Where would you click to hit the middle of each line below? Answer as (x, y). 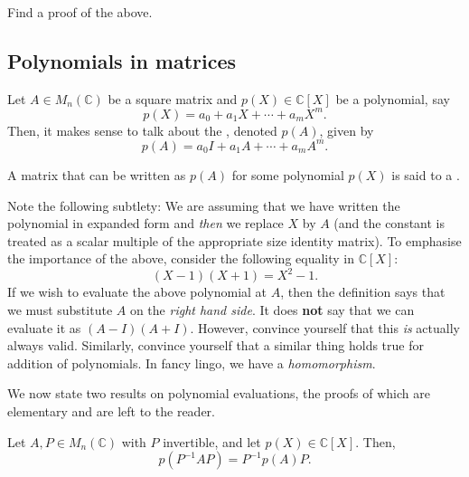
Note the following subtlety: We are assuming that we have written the (204, 205)
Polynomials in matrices (122, 60)
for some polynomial (288, 174)
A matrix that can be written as (97, 174)
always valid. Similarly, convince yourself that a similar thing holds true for (216, 345)
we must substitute (60, 310)
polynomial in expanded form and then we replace (145, 223)
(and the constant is (389, 223)
